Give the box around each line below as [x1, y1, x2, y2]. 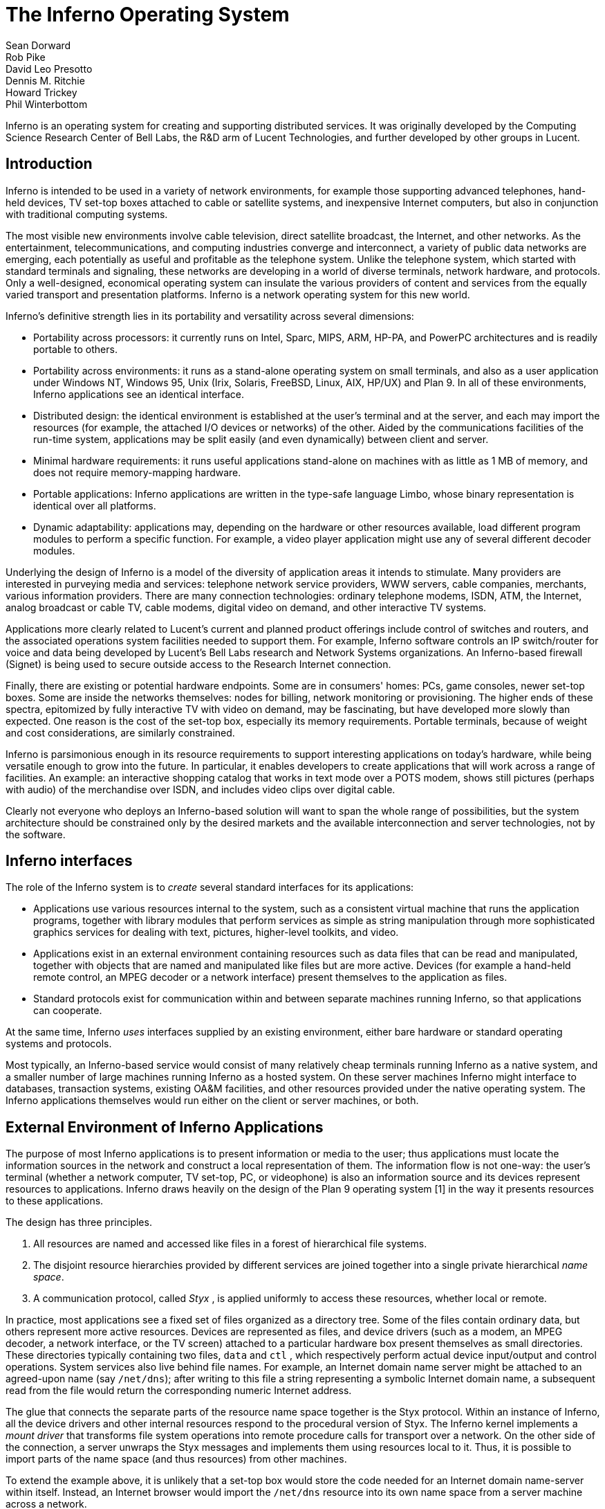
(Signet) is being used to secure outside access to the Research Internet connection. [6, 658, 391, 670]
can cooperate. [33, 1004, 102, 1017]
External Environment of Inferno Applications [6, 1118, 324, 1136]
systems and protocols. [6, 1038, 112, 1050]
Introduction [6, 155, 93, 173]
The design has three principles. [6, 1216, 152, 1229]
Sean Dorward [6, 39, 71, 51]
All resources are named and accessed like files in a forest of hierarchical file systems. [33, 1238, 427, 1250]
